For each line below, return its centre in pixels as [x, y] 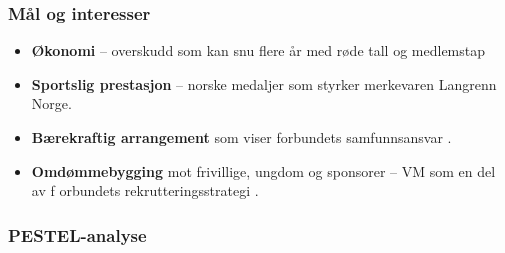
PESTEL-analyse [77, 234]
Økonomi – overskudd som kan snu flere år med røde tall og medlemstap [258, 50]
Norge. [51, 103]
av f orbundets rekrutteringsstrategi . [145, 190]
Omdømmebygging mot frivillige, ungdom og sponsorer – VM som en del [263, 170]
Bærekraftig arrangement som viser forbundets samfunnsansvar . [241, 137]
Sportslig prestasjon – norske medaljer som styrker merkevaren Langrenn [264, 83]
